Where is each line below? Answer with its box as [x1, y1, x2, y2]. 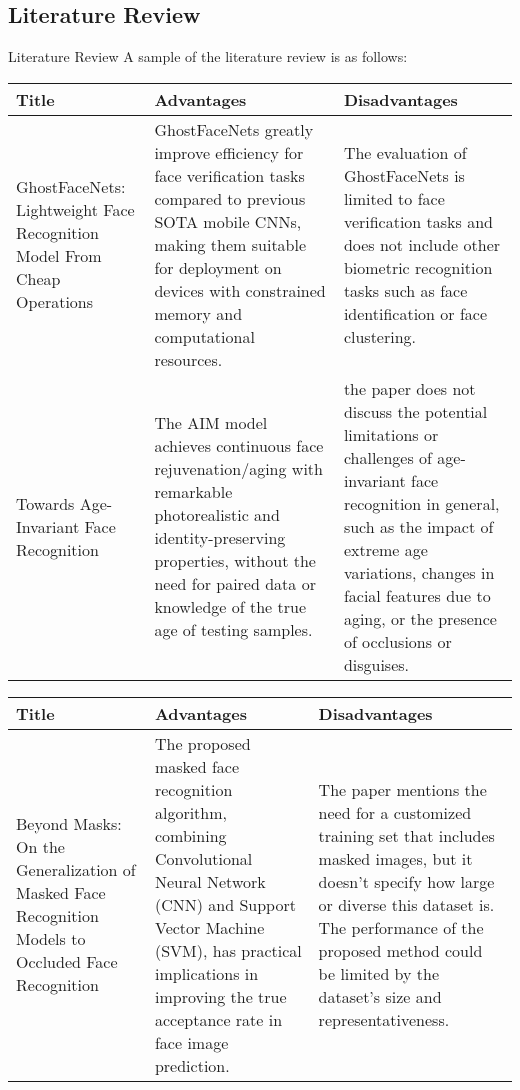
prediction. [154, 1053, 230, 1077]
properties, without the [154, 549, 316, 573]
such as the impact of [343, 514, 494, 538]
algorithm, [154, 800, 228, 824]
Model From [16, 244, 102, 268]
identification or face [343, 301, 488, 325]
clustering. [343, 324, 417, 348]
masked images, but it [318, 846, 473, 870]
